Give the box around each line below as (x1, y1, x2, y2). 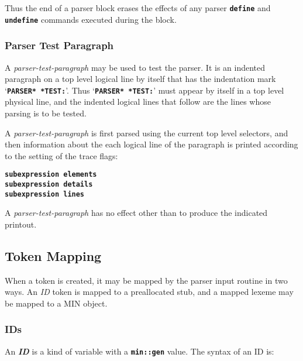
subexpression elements (5, 170, 97, 179)
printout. (5, 218, 37, 230)
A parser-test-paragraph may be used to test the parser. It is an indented (5, 61, 266, 73)
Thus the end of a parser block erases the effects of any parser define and (5, 2, 271, 13)
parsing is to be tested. (5, 106, 87, 119)
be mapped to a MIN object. (5, 297, 108, 309)
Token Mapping (5, 246, 102, 264)
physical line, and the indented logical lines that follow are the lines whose (5, 95, 271, 108)
